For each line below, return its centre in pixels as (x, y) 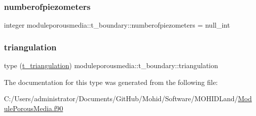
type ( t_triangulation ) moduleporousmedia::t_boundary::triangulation (111, 65)
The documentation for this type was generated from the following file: (111, 82)
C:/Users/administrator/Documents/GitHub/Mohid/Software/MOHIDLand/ (121, 98)
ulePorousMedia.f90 (34, 108)
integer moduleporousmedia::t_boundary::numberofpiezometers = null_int (117, 25)
